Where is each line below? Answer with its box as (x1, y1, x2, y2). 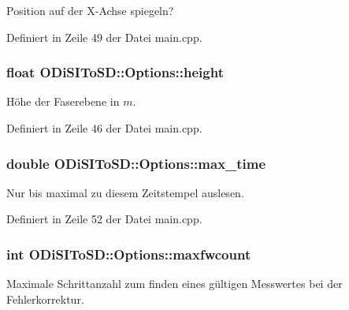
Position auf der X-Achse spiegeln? (6, 2, 174, 18)
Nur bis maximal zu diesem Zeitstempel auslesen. (6, 184, 244, 200)
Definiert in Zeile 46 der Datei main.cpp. (6, 120, 202, 136)
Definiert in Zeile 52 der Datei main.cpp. (6, 211, 202, 227)
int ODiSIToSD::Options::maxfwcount (6, 244, 251, 263)
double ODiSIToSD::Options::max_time (6, 153, 266, 173)
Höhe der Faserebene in (6, 93, 120, 110)
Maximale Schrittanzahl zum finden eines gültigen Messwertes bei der (6, 275, 343, 292)
